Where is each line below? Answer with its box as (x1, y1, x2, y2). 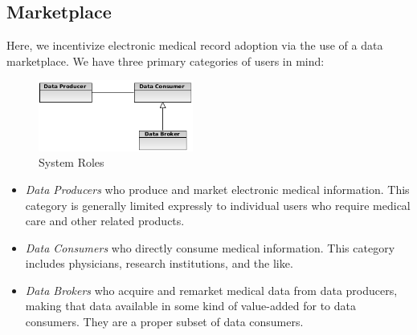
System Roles (39, 154, 104, 171)
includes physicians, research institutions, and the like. (25, 255, 293, 272)
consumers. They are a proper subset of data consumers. (25, 313, 304, 330)
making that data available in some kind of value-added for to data (25, 297, 356, 314)
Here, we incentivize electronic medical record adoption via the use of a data (6, 37, 383, 54)
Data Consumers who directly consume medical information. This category (25, 239, 395, 256)
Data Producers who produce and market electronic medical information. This (25, 180, 410, 197)
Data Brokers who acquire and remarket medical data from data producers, (25, 281, 398, 298)
